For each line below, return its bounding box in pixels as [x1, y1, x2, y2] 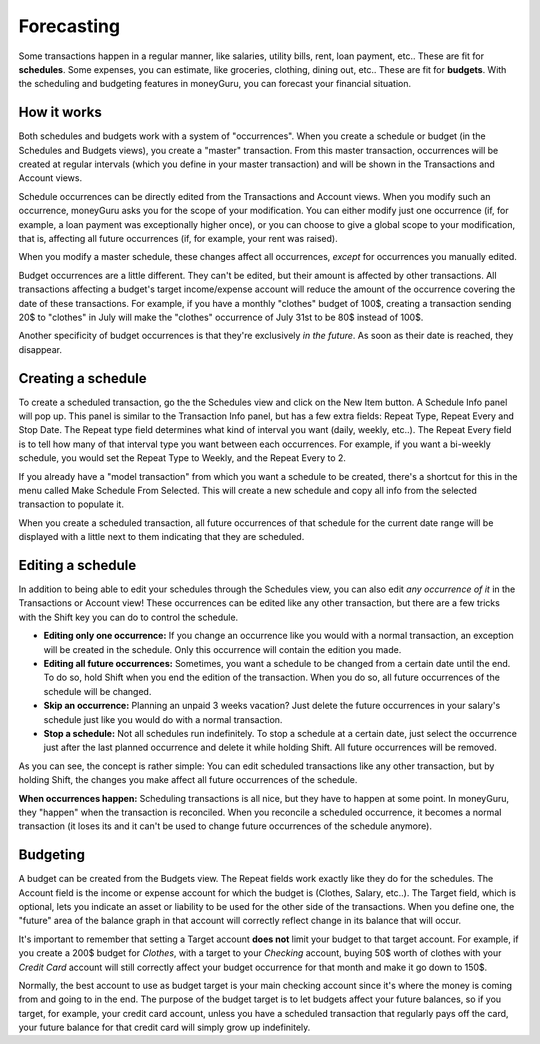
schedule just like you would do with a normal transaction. [43, 713, 283, 725]
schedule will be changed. [43, 685, 152, 697]
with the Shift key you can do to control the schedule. [18, 611, 239, 623]
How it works [18, 104, 102, 121]
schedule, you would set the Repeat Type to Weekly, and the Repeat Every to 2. [18, 452, 347, 464]
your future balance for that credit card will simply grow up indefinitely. [18, 1021, 311, 1034]
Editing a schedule [18, 556, 137, 574]
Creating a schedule [18, 370, 147, 387]
